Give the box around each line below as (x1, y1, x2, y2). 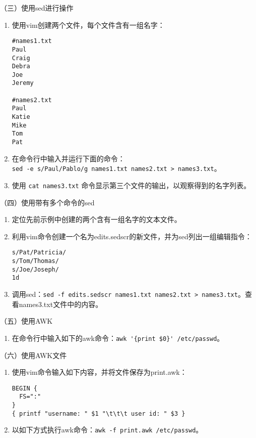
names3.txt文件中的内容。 (19, 298, 103, 309)
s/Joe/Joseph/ (12, 266, 59, 273)
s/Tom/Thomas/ (12, 257, 59, 265)
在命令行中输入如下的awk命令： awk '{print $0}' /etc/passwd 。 (12, 332, 224, 343)
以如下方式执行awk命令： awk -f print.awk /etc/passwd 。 (12, 424, 203, 435)
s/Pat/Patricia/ (12, 249, 67, 256)
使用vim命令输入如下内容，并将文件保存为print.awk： (12, 367, 187, 377)
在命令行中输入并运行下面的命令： (12, 153, 125, 163)
